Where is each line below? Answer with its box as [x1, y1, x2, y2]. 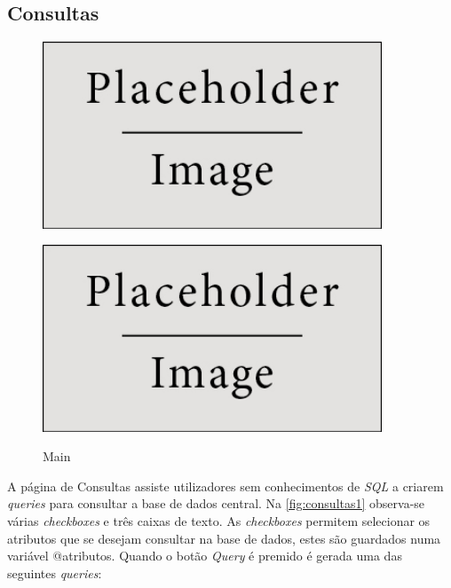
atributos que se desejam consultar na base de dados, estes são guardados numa [7, 529, 441, 547]
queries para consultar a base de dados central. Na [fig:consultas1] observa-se [7, 494, 425, 513]
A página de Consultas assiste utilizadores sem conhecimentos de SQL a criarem [7, 476, 444, 495]
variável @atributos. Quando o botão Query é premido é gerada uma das [7, 546, 402, 565]
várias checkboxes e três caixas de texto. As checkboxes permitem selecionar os [7, 511, 431, 529]
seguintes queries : [7, 563, 102, 582]
